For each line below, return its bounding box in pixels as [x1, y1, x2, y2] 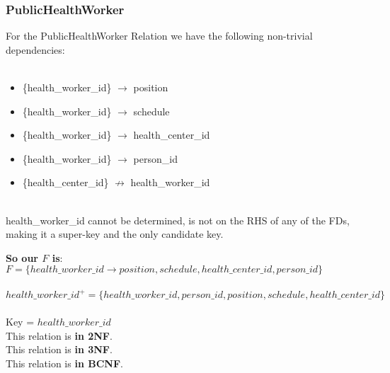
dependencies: [6, 42, 65, 57]
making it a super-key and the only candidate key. [6, 226, 224, 241]
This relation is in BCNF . [6, 355, 123, 370]
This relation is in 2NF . [6, 328, 113, 343]
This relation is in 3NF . [6, 342, 113, 357]
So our [6, 250, 38, 265]
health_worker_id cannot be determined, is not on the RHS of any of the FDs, [6, 212, 350, 227]
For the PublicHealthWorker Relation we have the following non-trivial [6, 28, 313, 43]
